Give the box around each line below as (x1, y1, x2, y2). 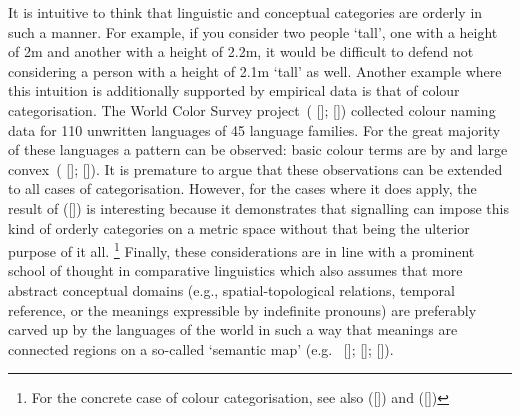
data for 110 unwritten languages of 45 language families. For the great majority (8, 119, 501, 140)
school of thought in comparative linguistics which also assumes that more (8, 260, 463, 281)
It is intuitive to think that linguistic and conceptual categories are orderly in (8, 2, 483, 22)
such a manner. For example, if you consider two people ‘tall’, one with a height (8, 21, 498, 42)
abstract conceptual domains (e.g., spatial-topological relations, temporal (8, 279, 455, 300)
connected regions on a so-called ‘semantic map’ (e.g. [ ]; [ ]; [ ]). (8, 338, 394, 359)
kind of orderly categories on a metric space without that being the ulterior (8, 217, 470, 238)
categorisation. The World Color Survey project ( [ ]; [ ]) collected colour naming (8, 99, 496, 120)
